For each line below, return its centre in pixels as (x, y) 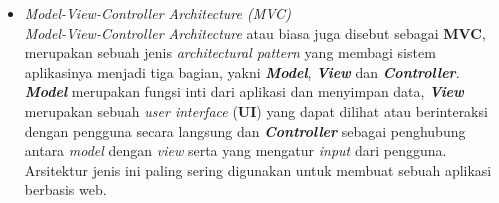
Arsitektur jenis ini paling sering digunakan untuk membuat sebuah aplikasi (258, 169)
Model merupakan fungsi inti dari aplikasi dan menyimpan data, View (244, 91)
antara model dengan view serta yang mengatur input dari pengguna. (235, 150)
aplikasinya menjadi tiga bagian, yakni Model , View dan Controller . (242, 71)
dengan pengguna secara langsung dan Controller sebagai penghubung (245, 130)
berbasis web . (65, 189)
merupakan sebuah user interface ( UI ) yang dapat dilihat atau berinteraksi (256, 110)
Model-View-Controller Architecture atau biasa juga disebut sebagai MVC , (255, 32)
